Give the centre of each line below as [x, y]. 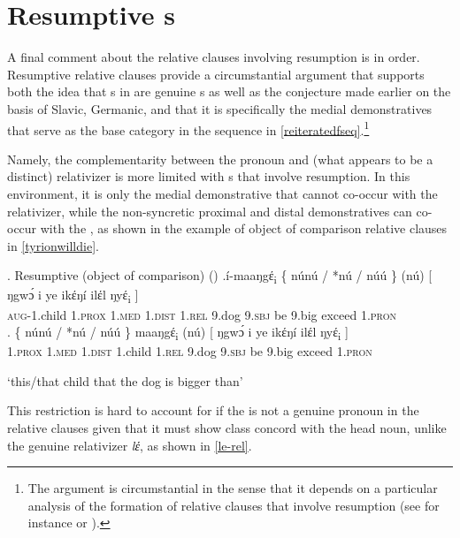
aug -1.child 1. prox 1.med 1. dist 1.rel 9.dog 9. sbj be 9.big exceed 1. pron [202, 314]
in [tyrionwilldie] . [53, 245]
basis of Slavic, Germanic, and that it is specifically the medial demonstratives [220, 108]
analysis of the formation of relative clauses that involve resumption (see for [234, 505]
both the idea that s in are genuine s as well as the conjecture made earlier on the [229, 91]
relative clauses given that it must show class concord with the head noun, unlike [227, 428]
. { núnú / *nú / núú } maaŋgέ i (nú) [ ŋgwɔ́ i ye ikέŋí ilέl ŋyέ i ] [178, 333]
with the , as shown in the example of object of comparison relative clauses [244, 228]
